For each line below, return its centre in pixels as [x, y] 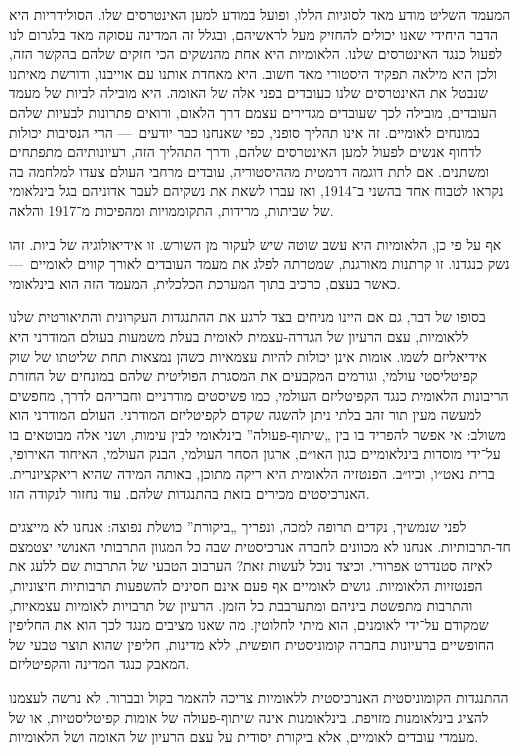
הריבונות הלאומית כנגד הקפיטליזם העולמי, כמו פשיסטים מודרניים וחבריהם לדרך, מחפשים [259, 394]
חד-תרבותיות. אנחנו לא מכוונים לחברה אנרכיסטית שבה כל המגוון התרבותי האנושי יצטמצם [260, 545]
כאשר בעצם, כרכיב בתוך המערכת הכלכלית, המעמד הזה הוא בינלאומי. [205, 282]
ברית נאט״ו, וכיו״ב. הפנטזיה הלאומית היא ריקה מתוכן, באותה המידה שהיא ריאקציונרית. [252, 473]
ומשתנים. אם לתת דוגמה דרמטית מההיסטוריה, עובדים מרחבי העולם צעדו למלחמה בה [249, 170]
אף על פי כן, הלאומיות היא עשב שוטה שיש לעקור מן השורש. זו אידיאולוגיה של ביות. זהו [255, 243]
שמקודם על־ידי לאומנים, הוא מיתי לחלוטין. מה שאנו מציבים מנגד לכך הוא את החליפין [249, 624]
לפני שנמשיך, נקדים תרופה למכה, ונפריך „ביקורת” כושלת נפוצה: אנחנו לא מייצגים [238, 526]
